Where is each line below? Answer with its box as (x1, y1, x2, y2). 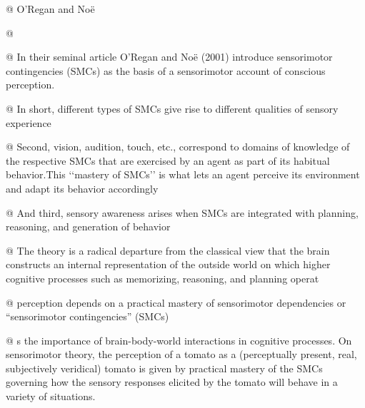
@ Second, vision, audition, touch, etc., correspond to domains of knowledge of (6, 139, 350, 154)
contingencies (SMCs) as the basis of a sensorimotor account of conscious (6, 63, 326, 78)
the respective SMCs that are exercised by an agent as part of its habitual (6, 153, 330, 168)
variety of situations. (6, 389, 96, 404)
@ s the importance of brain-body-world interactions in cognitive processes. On (6, 332, 352, 347)
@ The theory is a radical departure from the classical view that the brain (6, 243, 330, 257)
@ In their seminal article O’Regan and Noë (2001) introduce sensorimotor (6, 49, 333, 64)
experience (6, 115, 51, 130)
